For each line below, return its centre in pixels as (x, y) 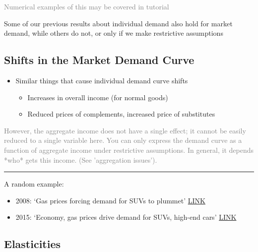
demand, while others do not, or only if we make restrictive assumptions (114, 33)
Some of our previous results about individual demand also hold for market (118, 23)
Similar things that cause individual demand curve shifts (102, 80)
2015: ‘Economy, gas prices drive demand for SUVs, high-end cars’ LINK (126, 217)
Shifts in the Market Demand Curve (99, 60)
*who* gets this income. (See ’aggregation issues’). (81, 159)
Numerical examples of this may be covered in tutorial (87, 6)
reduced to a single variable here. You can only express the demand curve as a (123, 140)
